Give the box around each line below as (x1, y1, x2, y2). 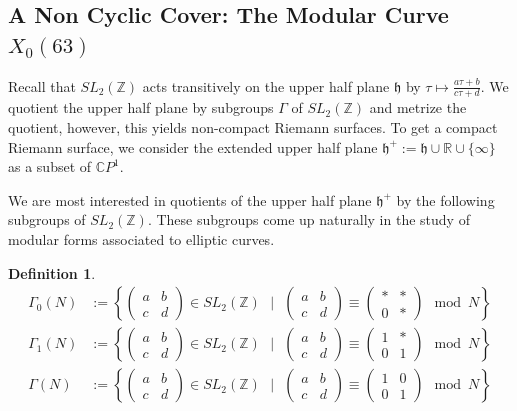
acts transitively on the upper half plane (142, 75, 390, 96)
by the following (396, 189, 495, 210)
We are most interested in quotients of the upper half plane (8, 189, 372, 210)
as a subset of (8, 156, 92, 177)
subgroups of (8, 209, 86, 230)
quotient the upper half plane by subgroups (8, 97, 274, 118)
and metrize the (369, 97, 467, 118)
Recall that (8, 75, 76, 96)
